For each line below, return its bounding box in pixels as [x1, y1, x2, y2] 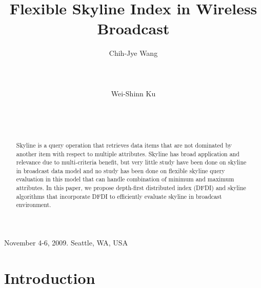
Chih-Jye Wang [109, 48, 158, 58]
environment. [16, 200, 51, 209]
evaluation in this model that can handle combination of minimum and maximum [16, 175, 234, 183]
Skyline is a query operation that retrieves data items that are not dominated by [16, 140, 232, 149]
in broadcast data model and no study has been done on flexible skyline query [16, 166, 225, 175]
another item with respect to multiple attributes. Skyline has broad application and [16, 149, 239, 158]
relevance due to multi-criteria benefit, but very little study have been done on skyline [16, 158, 247, 167]
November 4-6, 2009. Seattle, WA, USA [4, 237, 128, 248]
